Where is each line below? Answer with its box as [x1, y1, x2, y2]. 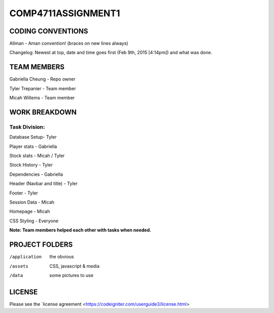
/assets [9, 263, 29, 269]
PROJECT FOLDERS [9, 241, 73, 249]
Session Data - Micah [9, 199, 55, 205]
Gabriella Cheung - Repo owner [9, 76, 76, 82]
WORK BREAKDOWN [9, 108, 77, 116]
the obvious [49, 254, 74, 260]
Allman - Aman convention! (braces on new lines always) [9, 41, 128, 47]
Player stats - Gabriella [9, 143, 57, 149]
